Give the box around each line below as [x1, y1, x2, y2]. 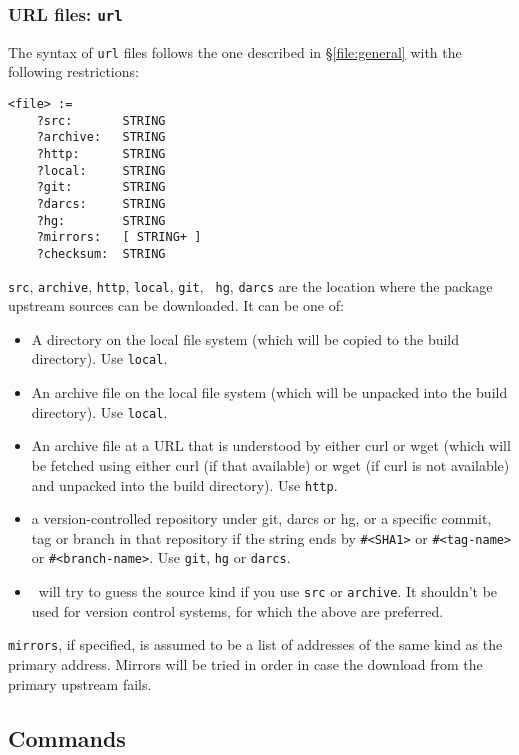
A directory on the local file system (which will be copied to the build [31, 328, 460, 349]
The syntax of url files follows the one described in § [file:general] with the [8, 41, 462, 62]
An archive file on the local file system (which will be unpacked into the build [31, 382, 508, 403]
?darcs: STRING [36, 196, 166, 211]
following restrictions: [8, 61, 139, 82]
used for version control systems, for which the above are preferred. [31, 600, 444, 621]
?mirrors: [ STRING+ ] [36, 230, 202, 245]
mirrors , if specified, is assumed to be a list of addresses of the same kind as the [8, 634, 503, 655]
